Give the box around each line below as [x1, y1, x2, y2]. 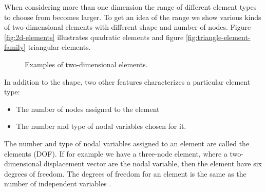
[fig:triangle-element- [185, 31, 251, 42]
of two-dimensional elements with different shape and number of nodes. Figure [4, 22, 251, 32]
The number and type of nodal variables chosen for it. [16, 121, 186, 131]
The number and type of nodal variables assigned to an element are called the [4, 138, 250, 148]
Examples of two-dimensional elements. [25, 59, 148, 69]
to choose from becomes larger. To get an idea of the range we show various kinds [4, 11, 261, 22]
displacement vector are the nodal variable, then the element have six [44, 158, 262, 169]
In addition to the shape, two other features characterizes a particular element [4, 76, 251, 87]
